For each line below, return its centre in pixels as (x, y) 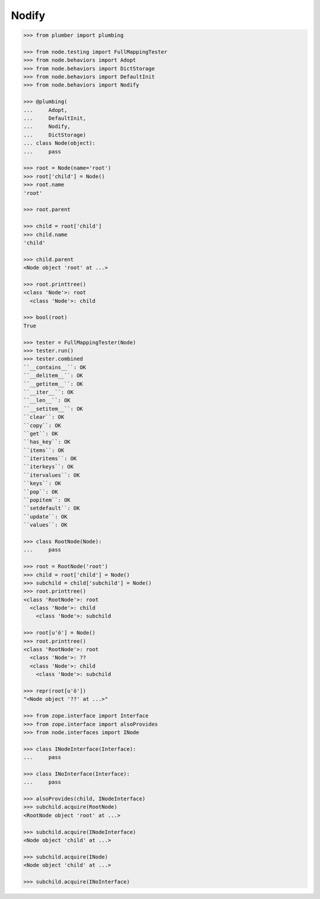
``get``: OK (41, 433)
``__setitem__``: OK (53, 409)
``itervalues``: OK (52, 475)
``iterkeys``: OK (49, 467)
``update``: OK (45, 517)
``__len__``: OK (47, 401)
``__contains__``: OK (55, 367)
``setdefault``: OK (52, 508)
